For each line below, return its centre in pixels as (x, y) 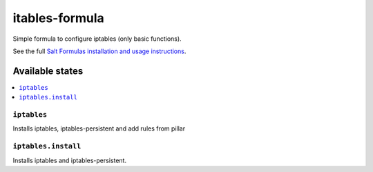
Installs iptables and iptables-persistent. (70, 160)
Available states (48, 71)
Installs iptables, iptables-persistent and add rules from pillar (99, 128)
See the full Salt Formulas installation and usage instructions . (99, 51)
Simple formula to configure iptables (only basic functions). (97, 39)
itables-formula (59, 18)
